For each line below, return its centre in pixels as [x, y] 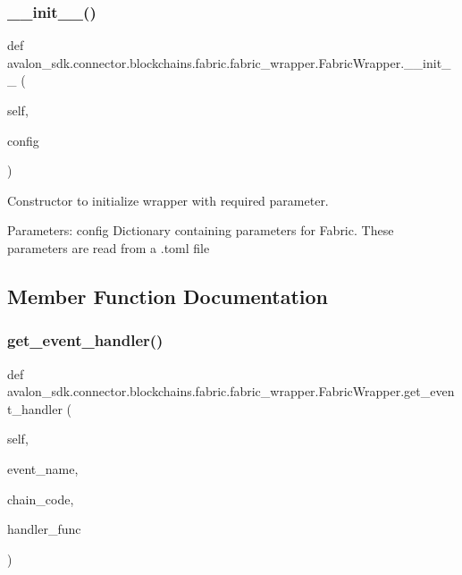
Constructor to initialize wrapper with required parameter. [168, 200]
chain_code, [41, 499]
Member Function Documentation [168, 296]
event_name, [43, 468]
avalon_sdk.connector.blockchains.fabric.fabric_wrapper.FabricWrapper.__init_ [229, 62]
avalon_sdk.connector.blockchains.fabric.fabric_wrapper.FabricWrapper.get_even [231, 391]
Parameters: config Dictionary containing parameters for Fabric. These [201, 230]
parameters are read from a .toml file [109, 247]
